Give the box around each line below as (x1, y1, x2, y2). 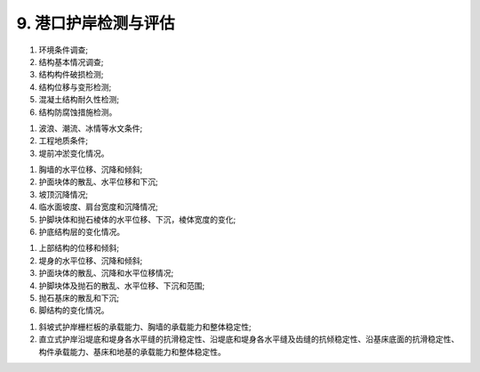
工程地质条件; (38, 135, 89, 146)
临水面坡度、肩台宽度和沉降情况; (38, 201, 159, 213)
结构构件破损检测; (38, 69, 104, 80)
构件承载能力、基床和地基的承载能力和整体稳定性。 (38, 346, 226, 357)
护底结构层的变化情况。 (38, 227, 124, 238)
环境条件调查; (38, 44, 89, 55)
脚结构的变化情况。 (38, 305, 109, 316)
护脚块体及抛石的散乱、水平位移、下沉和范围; (38, 280, 205, 291)
